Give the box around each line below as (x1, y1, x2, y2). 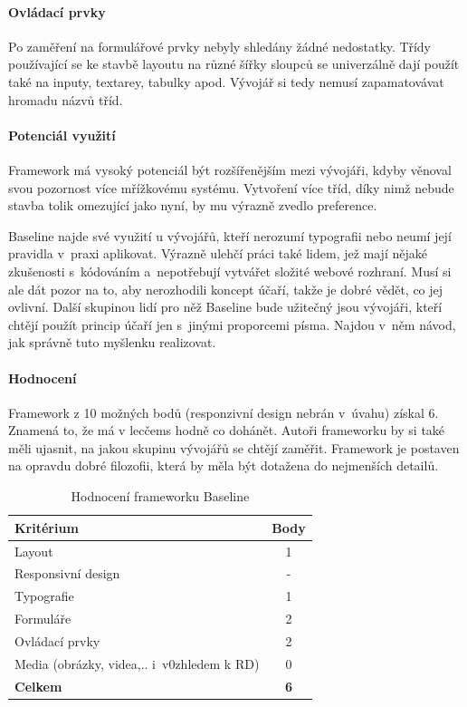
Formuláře (14, 609, 71, 628)
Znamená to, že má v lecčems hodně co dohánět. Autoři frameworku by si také (8, 421, 445, 440)
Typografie (14, 586, 74, 605)
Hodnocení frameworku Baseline (71, 487, 250, 506)
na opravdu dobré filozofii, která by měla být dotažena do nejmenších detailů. (8, 456, 439, 475)
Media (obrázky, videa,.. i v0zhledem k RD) (14, 654, 260, 673)
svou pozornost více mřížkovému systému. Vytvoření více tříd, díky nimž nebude (8, 178, 454, 197)
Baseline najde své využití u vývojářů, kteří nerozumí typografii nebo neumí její (8, 226, 452, 245)
